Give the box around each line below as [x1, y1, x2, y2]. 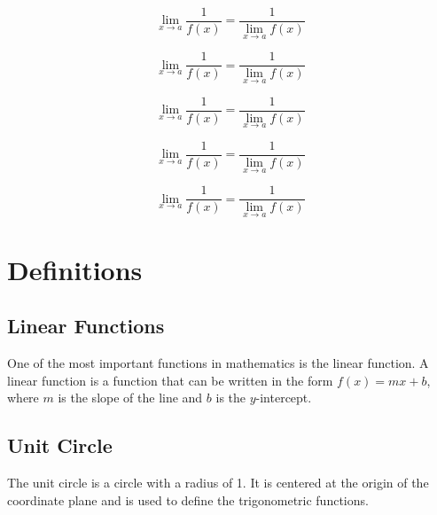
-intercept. [255, 388, 312, 407]
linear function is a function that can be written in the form [7, 371, 333, 389]
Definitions [7, 251, 143, 287]
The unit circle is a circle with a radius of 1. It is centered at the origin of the [7, 472, 429, 491]
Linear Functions [7, 312, 165, 339]
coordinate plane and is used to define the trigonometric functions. [7, 490, 369, 509]
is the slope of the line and [58, 388, 203, 407]
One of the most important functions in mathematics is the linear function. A [7, 353, 429, 371]
